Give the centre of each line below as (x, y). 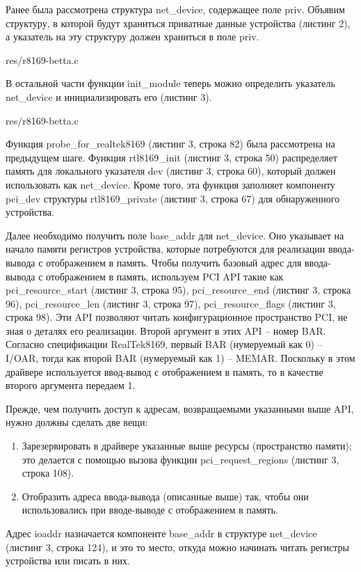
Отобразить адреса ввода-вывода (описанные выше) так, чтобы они (165, 496)
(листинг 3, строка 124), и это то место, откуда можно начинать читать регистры (178, 547)
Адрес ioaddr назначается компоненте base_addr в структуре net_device (161, 533)
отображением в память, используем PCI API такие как (165, 276)
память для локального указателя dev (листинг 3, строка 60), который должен (171, 171)
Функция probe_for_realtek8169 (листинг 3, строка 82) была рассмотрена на (170, 144)
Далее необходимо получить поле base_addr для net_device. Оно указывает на (175, 235)
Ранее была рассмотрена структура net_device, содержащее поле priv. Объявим (175, 9)
